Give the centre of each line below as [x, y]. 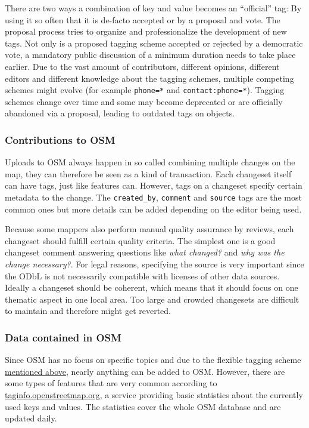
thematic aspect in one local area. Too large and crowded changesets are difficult [152, 299]
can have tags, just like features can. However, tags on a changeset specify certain [154, 185]
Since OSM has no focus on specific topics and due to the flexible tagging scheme [153, 360]
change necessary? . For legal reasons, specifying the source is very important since [154, 264]
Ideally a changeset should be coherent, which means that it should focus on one [152, 287]
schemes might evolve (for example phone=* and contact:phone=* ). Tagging [145, 90]
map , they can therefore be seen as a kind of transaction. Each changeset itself [148, 173]
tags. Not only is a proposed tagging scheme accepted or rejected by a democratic [154, 43]
